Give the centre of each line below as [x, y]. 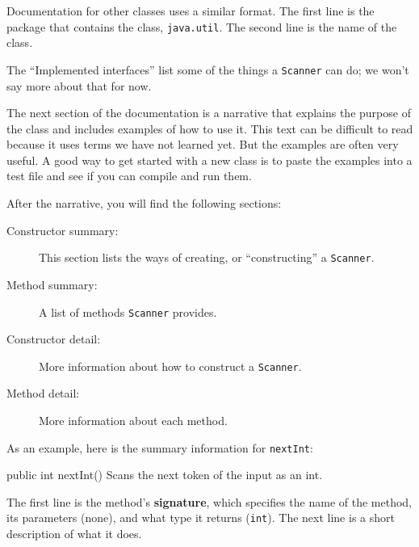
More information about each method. [133, 420]
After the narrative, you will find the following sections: [144, 203]
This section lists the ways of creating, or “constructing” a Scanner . [207, 257]
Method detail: [43, 393]
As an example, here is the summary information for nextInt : [160, 447]
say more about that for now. [79, 85]
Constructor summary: [63, 230]
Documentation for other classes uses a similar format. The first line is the [191, 11]
